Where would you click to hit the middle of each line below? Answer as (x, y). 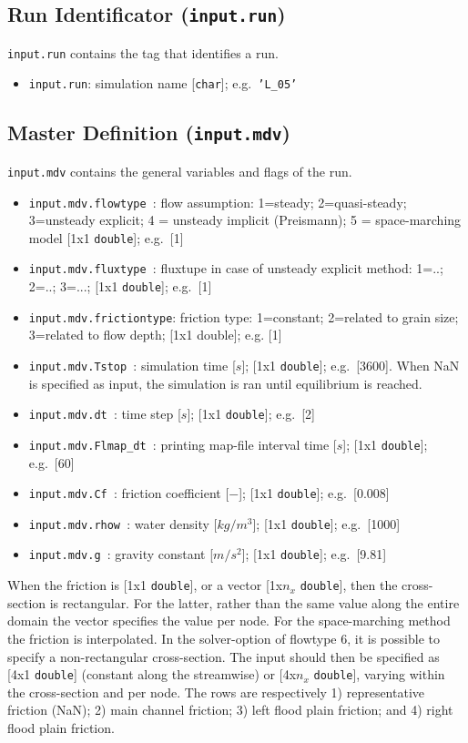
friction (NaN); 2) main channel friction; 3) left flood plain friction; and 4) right (230, 710)
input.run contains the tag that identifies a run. (143, 52)
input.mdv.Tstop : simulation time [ (132, 365)
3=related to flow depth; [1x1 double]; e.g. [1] (155, 335)
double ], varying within (379, 674)
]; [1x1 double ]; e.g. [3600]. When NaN (351, 365)
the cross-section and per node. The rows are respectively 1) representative (216, 692)
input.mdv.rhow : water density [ (123, 523)
